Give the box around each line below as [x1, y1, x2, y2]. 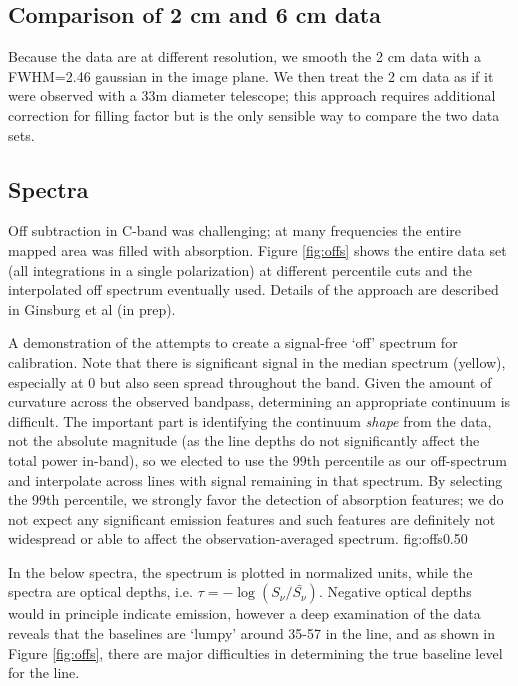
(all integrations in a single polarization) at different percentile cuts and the [8, 259, 472, 280]
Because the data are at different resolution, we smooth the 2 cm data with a [8, 46, 481, 67]
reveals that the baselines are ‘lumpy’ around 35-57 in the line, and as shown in [8, 623, 496, 644]
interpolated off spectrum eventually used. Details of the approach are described [8, 279, 499, 300]
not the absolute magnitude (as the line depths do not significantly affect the [8, 430, 480, 451]
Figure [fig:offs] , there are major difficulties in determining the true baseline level [8, 642, 503, 663]
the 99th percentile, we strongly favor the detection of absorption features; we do [8, 489, 504, 510]
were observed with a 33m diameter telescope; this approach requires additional [8, 85, 496, 106]
